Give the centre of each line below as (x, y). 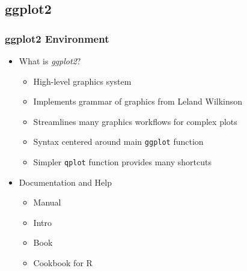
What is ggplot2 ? (50, 61)
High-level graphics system (82, 81)
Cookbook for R (63, 263)
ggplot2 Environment (57, 38)
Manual (47, 202)
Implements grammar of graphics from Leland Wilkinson (138, 101)
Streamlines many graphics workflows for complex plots (135, 121)
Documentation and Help (66, 182)
